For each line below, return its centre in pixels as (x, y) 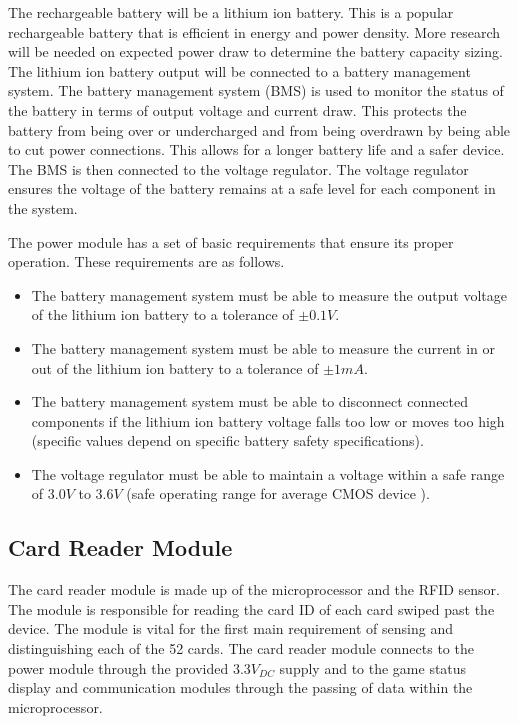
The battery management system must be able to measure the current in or (263, 347)
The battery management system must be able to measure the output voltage (269, 294)
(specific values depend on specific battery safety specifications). (227, 440)
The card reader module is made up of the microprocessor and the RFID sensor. (254, 589)
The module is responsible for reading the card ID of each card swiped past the (251, 608)
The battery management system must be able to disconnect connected (250, 401)
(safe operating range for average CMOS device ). (278, 493)
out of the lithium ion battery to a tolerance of (175, 367)
